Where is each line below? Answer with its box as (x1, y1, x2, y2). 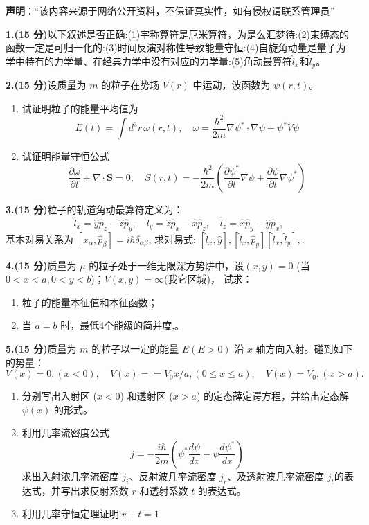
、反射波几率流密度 (129, 468, 217, 483)
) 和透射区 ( (120, 389, 173, 403)
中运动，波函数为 (192, 78, 271, 92)
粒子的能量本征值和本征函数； (21, 294, 158, 309)
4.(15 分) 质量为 (6, 258, 77, 272)
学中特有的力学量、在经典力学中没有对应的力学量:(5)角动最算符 (6, 53, 292, 68)
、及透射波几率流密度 (227, 468, 325, 483)
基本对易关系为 (6, 231, 73, 246)
